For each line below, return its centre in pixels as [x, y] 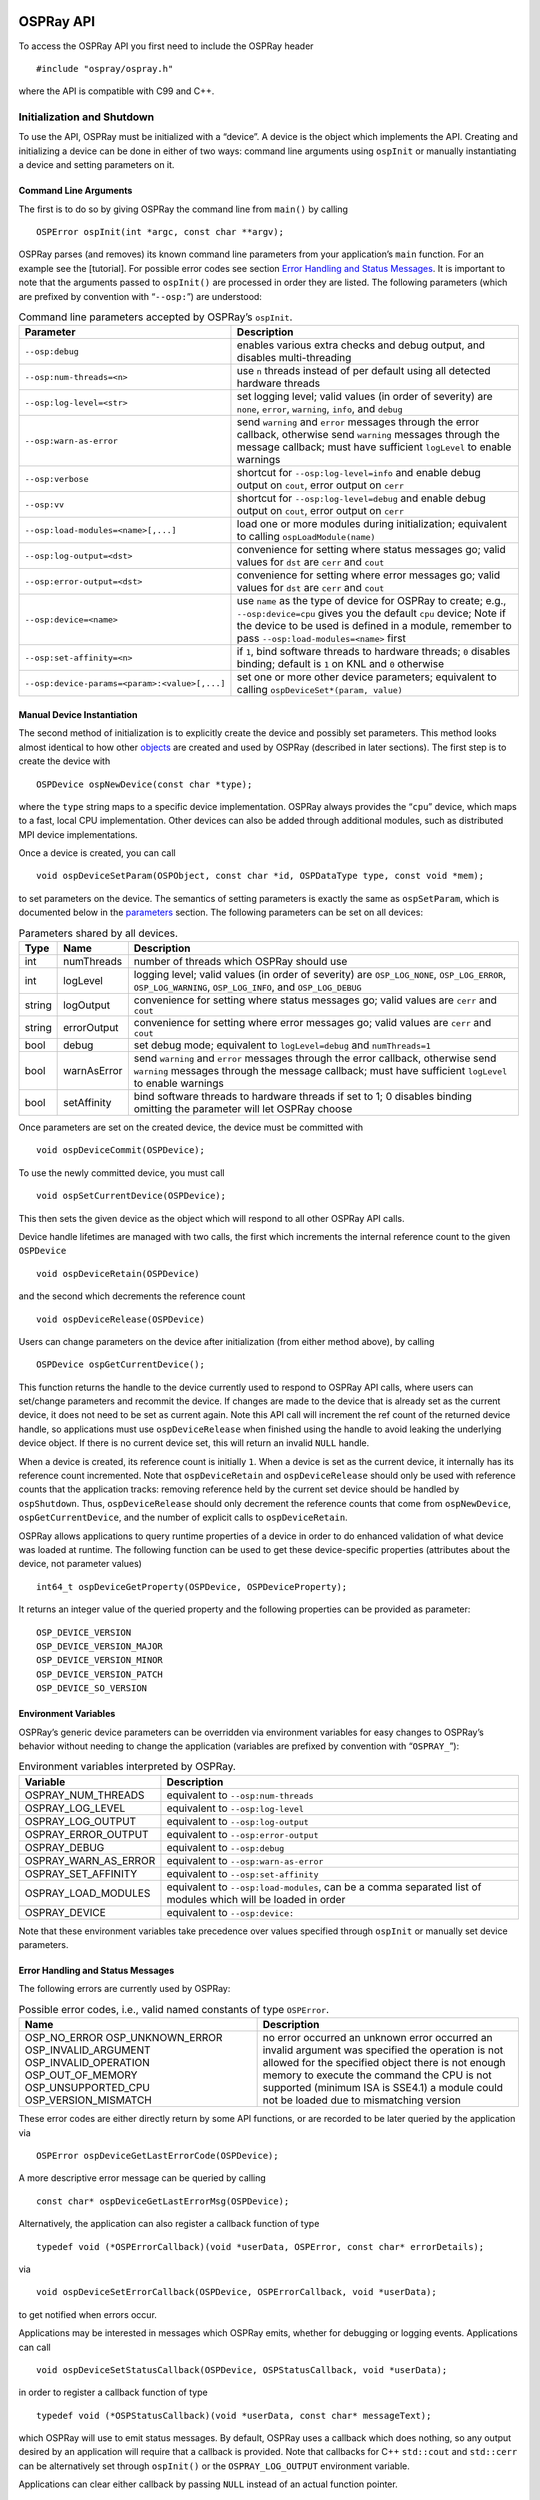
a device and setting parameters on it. [96, 165]
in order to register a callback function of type [113, 2392]
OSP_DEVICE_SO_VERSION [92, 1688]
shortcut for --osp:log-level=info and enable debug [359, 473]
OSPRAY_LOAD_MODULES [87, 1893]
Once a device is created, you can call [97, 853]
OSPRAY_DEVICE [65, 1912]
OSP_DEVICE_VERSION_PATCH [100, 1674]
